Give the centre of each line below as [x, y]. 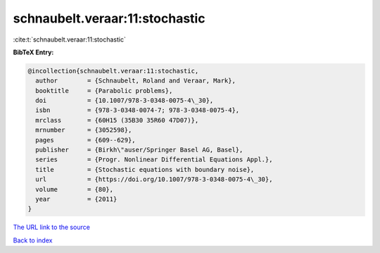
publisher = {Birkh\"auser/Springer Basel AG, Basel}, [139, 150]
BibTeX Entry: [33, 52]
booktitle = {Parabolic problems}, [104, 91]
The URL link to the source [52, 227]
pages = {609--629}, [86, 140]
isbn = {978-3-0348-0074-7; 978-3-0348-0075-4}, [138, 110]
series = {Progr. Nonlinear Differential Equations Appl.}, [154, 160]
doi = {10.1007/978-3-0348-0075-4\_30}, [125, 101]
